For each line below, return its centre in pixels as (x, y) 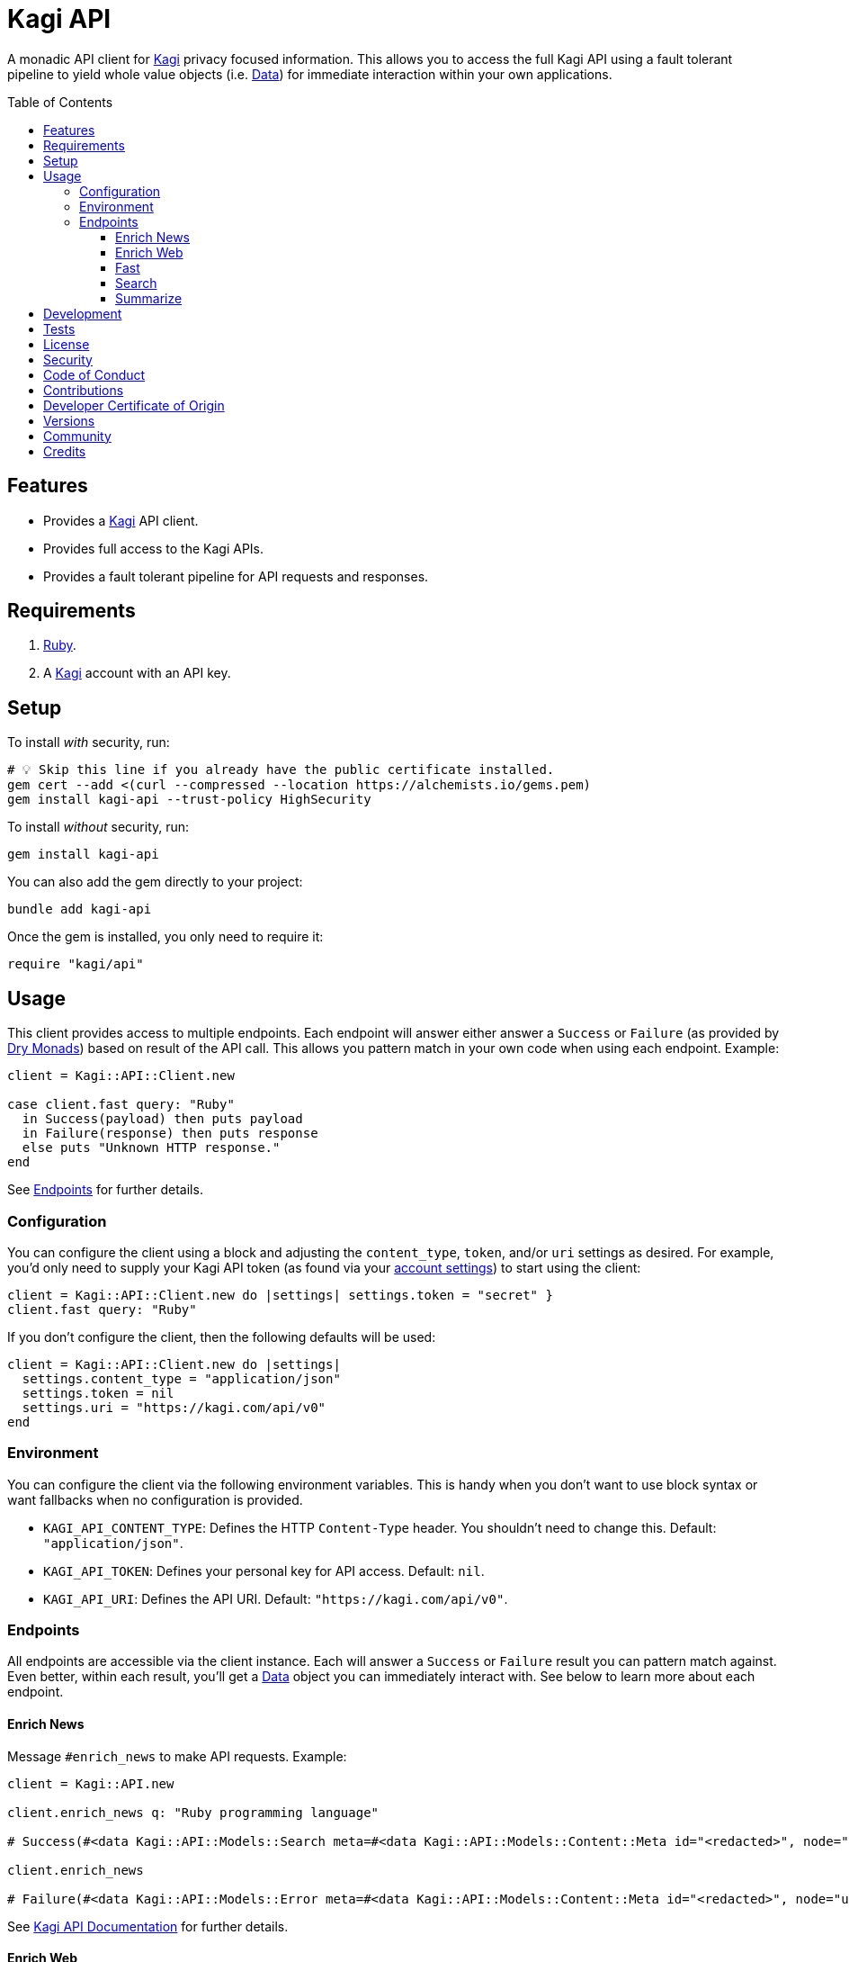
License (67, 344)
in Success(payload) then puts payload (162, 1119)
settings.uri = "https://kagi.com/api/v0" (174, 1407)
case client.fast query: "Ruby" (121, 1105)
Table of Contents (60, 102)
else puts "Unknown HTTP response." (151, 1148)
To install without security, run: (98, 827)
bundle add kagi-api (80, 909)
